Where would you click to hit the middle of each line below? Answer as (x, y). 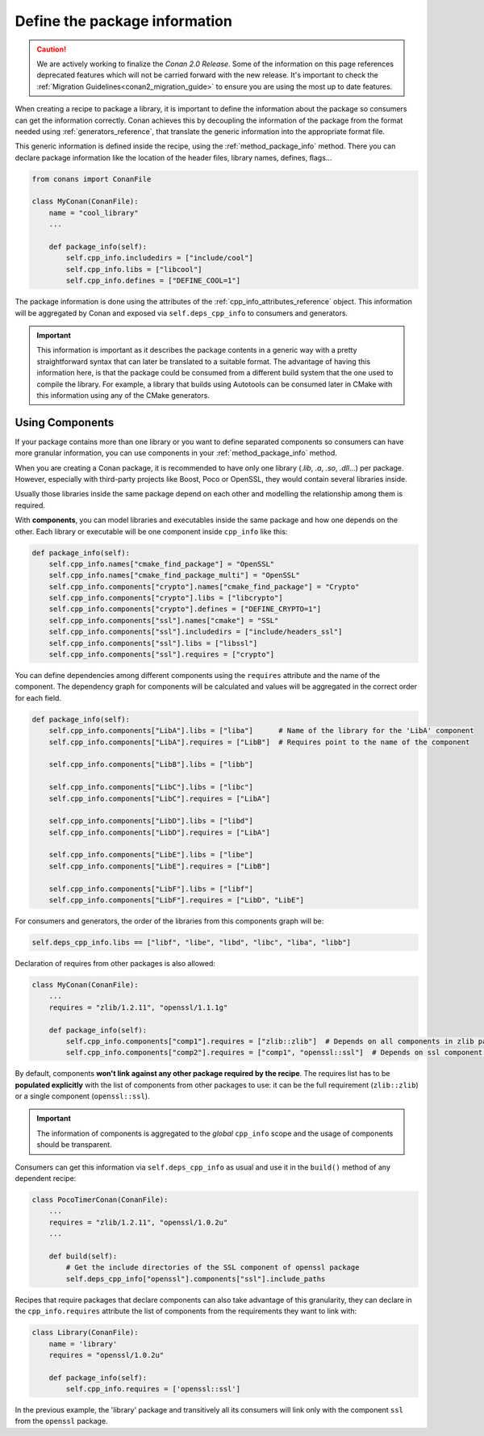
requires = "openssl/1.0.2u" (106, 1355)
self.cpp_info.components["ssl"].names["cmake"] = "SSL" (164, 620)
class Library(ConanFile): (85, 1333)
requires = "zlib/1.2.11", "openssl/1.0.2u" (138, 1222)
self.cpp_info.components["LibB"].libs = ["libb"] (151, 764)
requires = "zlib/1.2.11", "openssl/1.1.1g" (138, 1007)
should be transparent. (74, 1145)
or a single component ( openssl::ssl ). (82, 1096)
